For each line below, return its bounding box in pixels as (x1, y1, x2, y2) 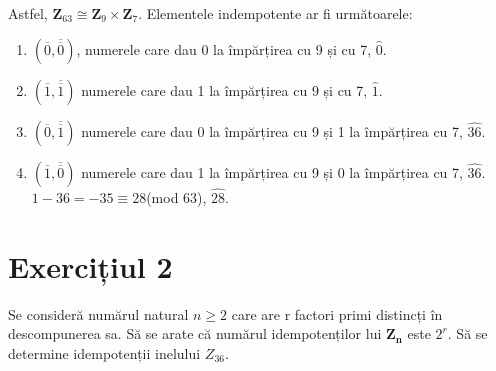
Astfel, (8, 3, 48, 23)
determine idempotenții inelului (8, 342, 201, 363)
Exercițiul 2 (8, 245, 173, 286)
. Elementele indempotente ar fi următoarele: (138, 3, 413, 23)
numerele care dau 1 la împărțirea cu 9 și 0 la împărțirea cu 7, (81, 161, 463, 182)
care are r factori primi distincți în (231, 303, 443, 324)
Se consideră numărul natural (8, 303, 189, 324)
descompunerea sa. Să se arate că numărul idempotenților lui (8, 323, 382, 344)
